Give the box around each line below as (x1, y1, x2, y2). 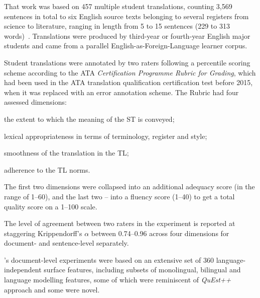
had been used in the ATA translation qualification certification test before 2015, (4, 77, 253, 88)
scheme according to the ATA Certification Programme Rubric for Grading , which (4, 67, 256, 78)
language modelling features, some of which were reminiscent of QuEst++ (4, 274, 231, 285)
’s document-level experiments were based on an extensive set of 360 (4, 254, 214, 265)
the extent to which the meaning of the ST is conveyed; (4, 113, 175, 124)
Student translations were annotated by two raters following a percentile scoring (4, 57, 250, 67)
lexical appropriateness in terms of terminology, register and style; (4, 130, 207, 141)
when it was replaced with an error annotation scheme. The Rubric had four (4, 87, 239, 97)
